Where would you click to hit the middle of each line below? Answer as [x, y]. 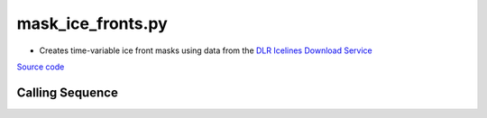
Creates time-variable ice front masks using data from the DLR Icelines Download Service [206, 50]
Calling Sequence [68, 92]
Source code [41, 67]
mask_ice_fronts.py [92, 23]
